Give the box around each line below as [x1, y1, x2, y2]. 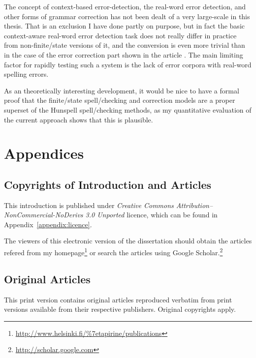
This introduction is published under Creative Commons [4, 200, 174, 210]
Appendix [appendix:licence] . [4, 219, 92, 229]
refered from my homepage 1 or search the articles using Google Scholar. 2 [4, 246, 223, 257]
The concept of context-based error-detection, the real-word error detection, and [4, 1, 246, 11]
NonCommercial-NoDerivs [4, 209, 83, 220]
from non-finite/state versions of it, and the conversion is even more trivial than [4, 40, 245, 50]
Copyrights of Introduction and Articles [4, 177, 212, 192]
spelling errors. [4, 69, 49, 79]
